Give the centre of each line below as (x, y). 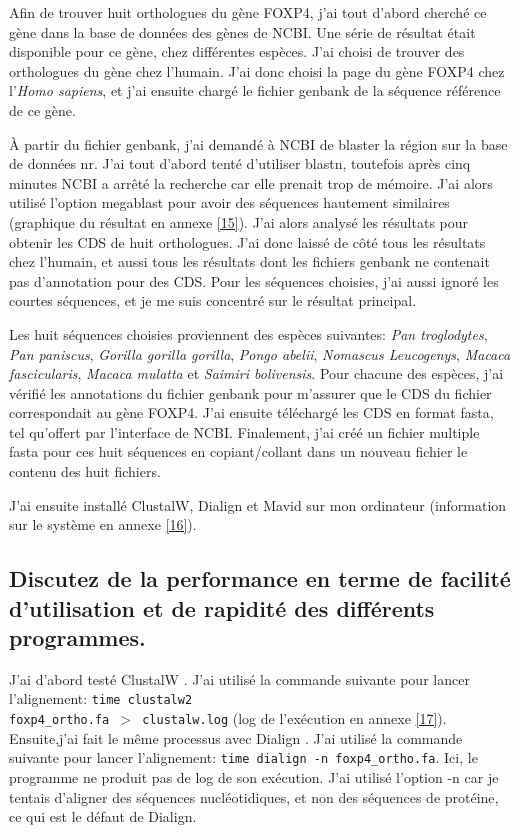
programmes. (77, 637)
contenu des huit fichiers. (85, 471)
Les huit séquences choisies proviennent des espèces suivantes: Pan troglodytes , (248, 333)
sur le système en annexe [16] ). (103, 524)
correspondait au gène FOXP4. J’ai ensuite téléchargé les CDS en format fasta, (251, 412)
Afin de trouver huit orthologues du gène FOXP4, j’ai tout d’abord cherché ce (248, 12)
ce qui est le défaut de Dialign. (103, 816)
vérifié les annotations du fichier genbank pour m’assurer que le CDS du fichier (250, 392)
